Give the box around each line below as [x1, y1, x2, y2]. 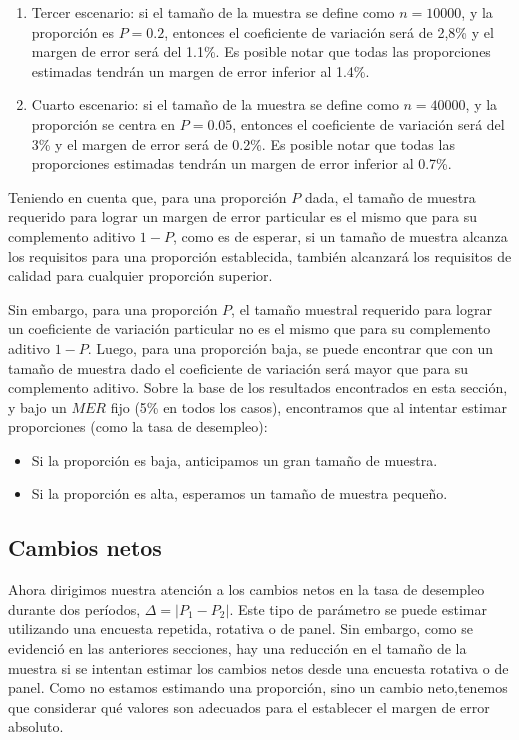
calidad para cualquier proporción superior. [8, 265, 273, 286]
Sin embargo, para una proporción [8, 298, 218, 319]
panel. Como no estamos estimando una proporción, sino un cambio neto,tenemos [8, 677, 508, 698]
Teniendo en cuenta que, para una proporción [8, 186, 287, 207]
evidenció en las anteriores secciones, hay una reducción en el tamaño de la [8, 638, 467, 659]
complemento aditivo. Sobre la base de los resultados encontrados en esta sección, [8, 377, 508, 398]
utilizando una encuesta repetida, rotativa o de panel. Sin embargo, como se [8, 618, 473, 639]
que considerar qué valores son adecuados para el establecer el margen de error [8, 696, 490, 717]
